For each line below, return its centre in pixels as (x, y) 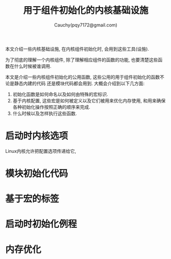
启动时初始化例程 (41, 224)
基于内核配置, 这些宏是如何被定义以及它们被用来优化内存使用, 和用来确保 (89, 101)
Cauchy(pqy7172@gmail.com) (86, 25)
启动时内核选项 (37, 136)
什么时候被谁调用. (33, 66)
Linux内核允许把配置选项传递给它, (41, 151)
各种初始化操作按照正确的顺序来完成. (51, 107)
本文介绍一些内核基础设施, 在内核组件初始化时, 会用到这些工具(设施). (77, 49)
